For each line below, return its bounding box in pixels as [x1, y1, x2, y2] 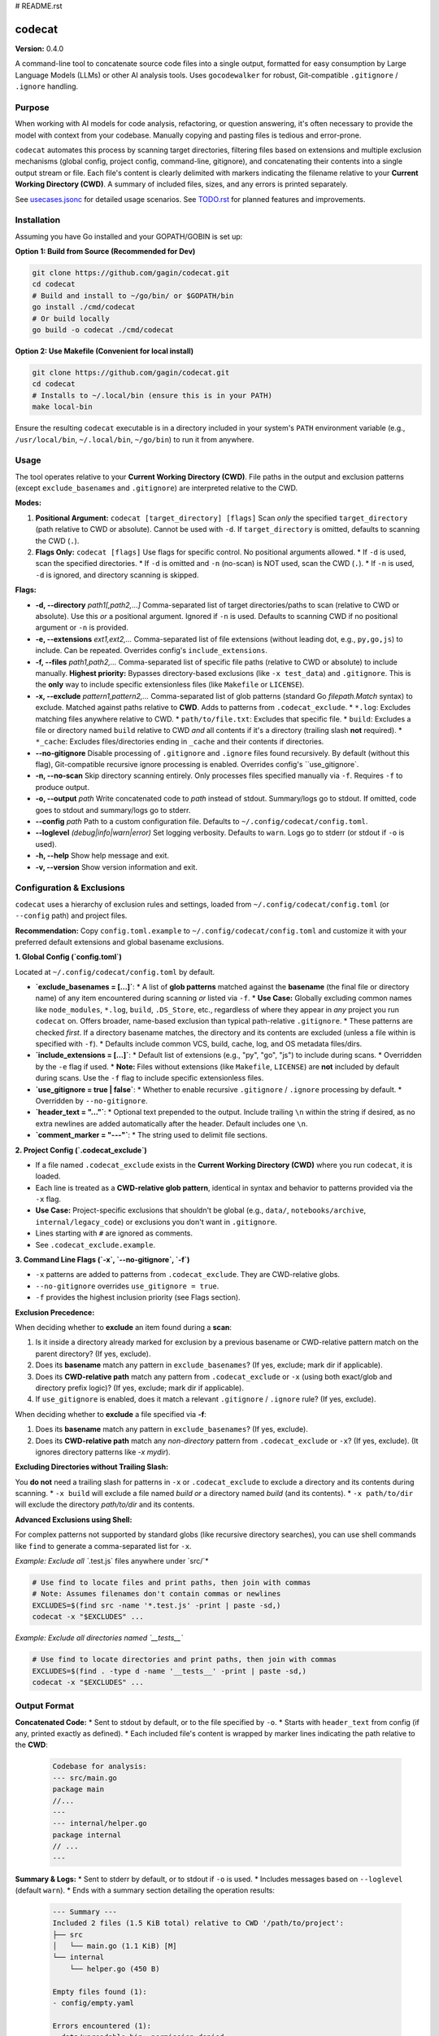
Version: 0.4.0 [15, 43, 64, 53]
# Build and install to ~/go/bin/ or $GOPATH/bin [32, 291, 234, 301]
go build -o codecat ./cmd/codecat [32, 326, 174, 335]
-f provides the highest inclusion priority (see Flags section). [35, 1292, 241, 1302]
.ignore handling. [15, 81, 79, 91]
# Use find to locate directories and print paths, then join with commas [32, 1655, 337, 1665]
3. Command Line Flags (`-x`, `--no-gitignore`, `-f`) [15, 1255, 190, 1265]
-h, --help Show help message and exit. [35, 851, 170, 861]
